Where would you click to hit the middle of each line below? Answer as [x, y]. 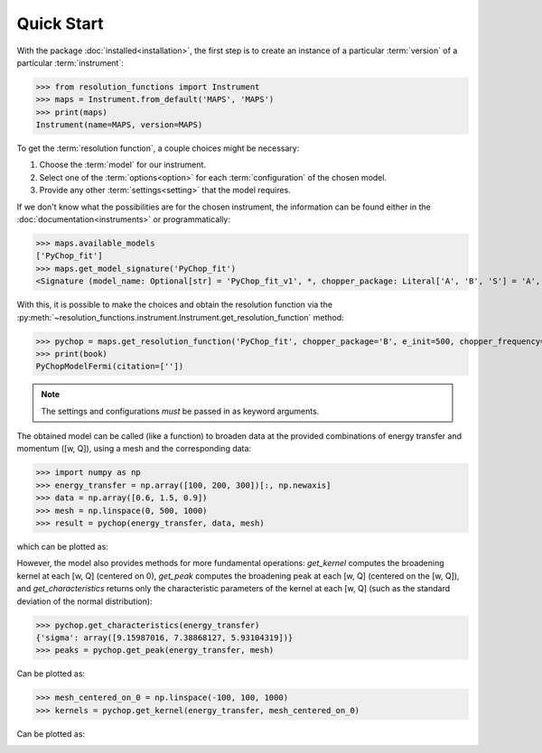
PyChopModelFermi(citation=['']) [110, 367]
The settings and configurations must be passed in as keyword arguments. [180, 411]
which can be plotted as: [62, 547]
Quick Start [60, 23]
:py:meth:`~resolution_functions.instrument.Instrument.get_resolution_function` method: [181, 317]
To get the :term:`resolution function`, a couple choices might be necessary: [158, 148]
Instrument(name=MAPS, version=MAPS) [119, 125]
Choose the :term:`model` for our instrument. [123, 165]
